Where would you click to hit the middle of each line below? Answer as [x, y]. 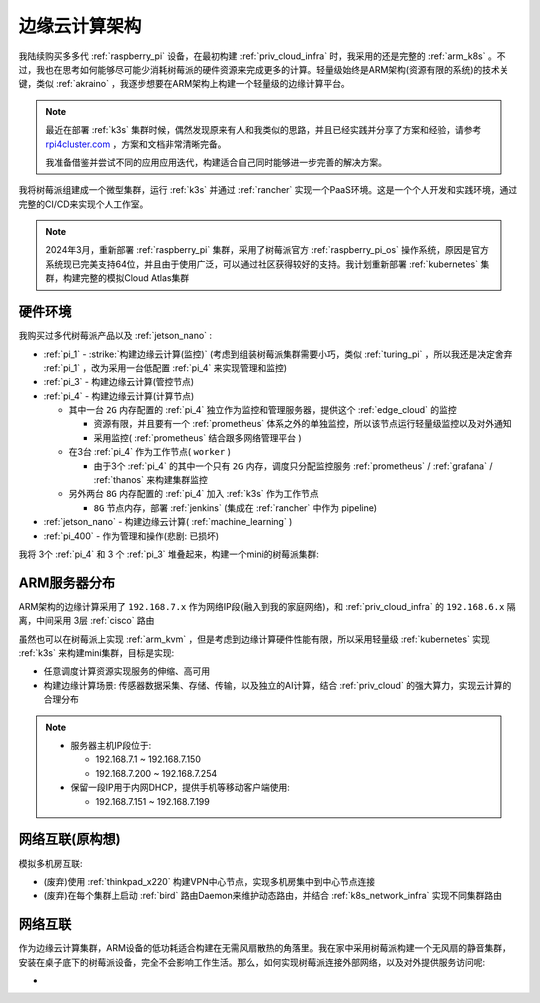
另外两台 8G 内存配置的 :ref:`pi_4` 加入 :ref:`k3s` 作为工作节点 [193, 494]
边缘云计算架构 [80, 26]
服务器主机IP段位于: [111, 746]
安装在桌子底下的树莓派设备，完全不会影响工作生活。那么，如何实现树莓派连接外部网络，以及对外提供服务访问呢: [252, 962]
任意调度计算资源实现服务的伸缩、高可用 [126, 671]
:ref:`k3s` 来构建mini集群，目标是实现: [96, 653]
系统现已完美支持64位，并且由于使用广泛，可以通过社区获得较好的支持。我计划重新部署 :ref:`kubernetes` [262, 264]
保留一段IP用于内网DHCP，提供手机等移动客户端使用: [180, 787]
